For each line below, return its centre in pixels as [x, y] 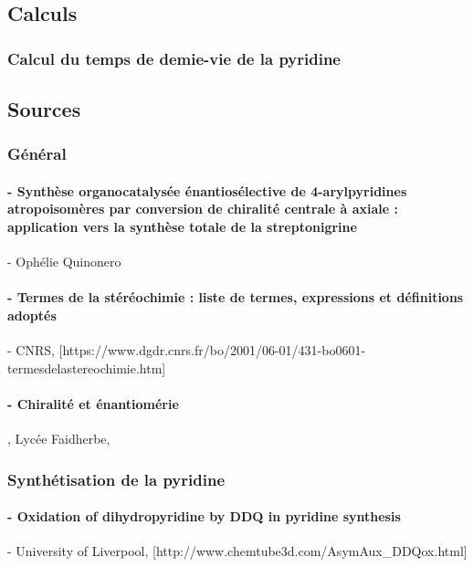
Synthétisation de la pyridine [116, 479]
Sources [44, 109]
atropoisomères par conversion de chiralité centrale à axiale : [203, 209]
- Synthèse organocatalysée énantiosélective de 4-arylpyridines [207, 190]
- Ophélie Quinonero [64, 262]
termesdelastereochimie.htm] [87, 367]
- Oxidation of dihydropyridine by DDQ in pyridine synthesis [204, 516]
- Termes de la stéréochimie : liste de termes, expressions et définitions [236, 297]
